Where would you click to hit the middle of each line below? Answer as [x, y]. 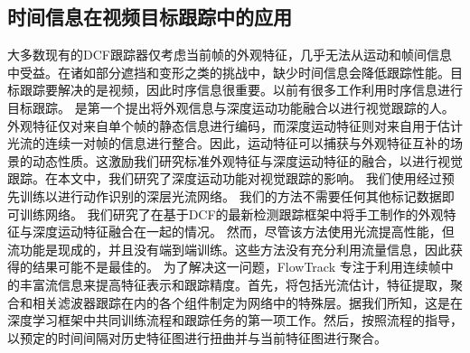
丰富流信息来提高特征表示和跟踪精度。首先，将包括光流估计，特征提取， [235, 284]
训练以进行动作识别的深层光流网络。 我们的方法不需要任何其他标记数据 [230, 195]
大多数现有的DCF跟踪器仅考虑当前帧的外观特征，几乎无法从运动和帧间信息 [230, 55]
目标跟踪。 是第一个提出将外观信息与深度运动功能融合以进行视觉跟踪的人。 [231, 107]
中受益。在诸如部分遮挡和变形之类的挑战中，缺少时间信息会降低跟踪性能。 [229, 72]
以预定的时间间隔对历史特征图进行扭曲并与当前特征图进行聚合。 [197, 337]
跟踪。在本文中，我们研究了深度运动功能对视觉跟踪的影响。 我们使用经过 [225, 178]
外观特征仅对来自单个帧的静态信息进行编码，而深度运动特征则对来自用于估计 [235, 125]
